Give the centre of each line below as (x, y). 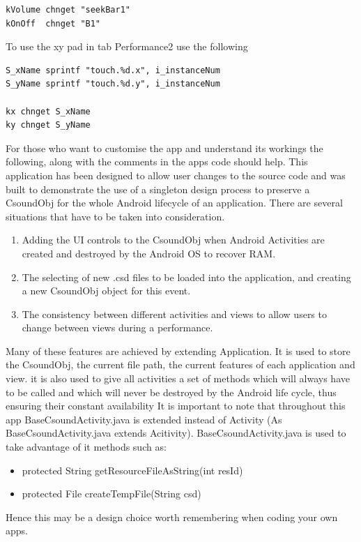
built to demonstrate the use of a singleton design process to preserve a (158, 189)
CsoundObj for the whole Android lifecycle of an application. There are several (174, 203)
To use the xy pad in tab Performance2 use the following (127, 46)
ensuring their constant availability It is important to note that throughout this (176, 406)
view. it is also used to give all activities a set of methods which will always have (178, 378)
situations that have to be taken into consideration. (115, 216)
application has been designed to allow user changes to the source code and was (176, 175)
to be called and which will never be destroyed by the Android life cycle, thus (171, 392)
